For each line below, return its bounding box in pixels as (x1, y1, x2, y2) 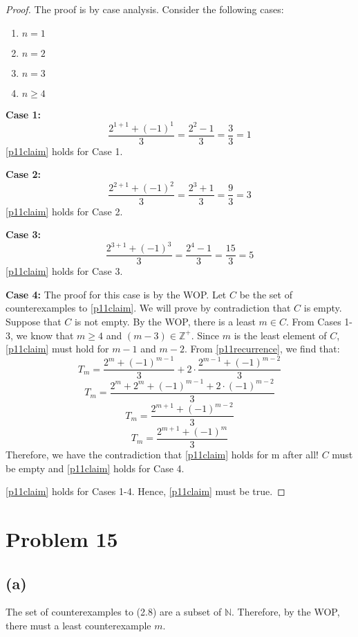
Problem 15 (6, 525, 118, 553)
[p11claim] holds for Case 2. (6, 204, 123, 218)
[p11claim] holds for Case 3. (6, 264, 123, 278)
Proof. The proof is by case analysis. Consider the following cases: (6, 2, 284, 16)
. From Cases (285, 314, 341, 329)
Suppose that (6, 314, 62, 329)
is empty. (303, 300, 342, 315)
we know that (16, 328, 74, 342)
